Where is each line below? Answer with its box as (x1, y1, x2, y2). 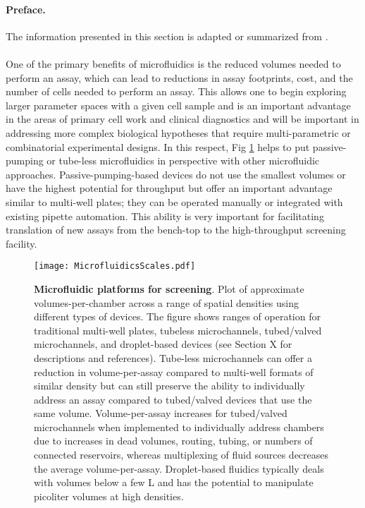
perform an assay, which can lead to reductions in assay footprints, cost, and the (6, 70, 353, 85)
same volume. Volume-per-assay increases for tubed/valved (34, 406, 287, 421)
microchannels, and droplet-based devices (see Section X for (34, 337, 292, 351)
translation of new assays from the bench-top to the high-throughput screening (6, 222, 346, 237)
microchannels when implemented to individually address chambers (34, 419, 324, 434)
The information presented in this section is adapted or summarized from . (6, 28, 328, 43)
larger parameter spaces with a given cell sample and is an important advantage (6, 97, 351, 112)
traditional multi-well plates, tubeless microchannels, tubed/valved (34, 322, 322, 337)
